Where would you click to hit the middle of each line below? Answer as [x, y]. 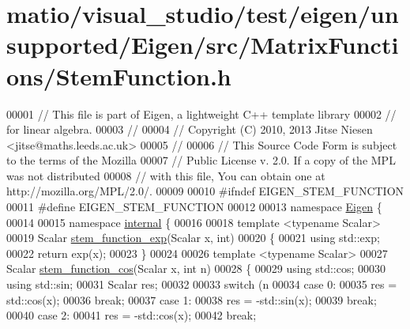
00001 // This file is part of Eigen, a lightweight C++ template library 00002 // [201, 113]
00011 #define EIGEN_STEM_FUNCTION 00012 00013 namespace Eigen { [194, 207]
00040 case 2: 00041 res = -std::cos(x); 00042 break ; [132, 315]
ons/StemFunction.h [119, 76]
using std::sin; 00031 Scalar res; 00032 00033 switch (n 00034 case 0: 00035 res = [202, 284]
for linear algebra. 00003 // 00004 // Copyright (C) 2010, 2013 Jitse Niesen [190, 129]
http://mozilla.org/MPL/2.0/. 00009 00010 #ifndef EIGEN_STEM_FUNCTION [205, 191]
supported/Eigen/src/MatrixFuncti [203, 45]
